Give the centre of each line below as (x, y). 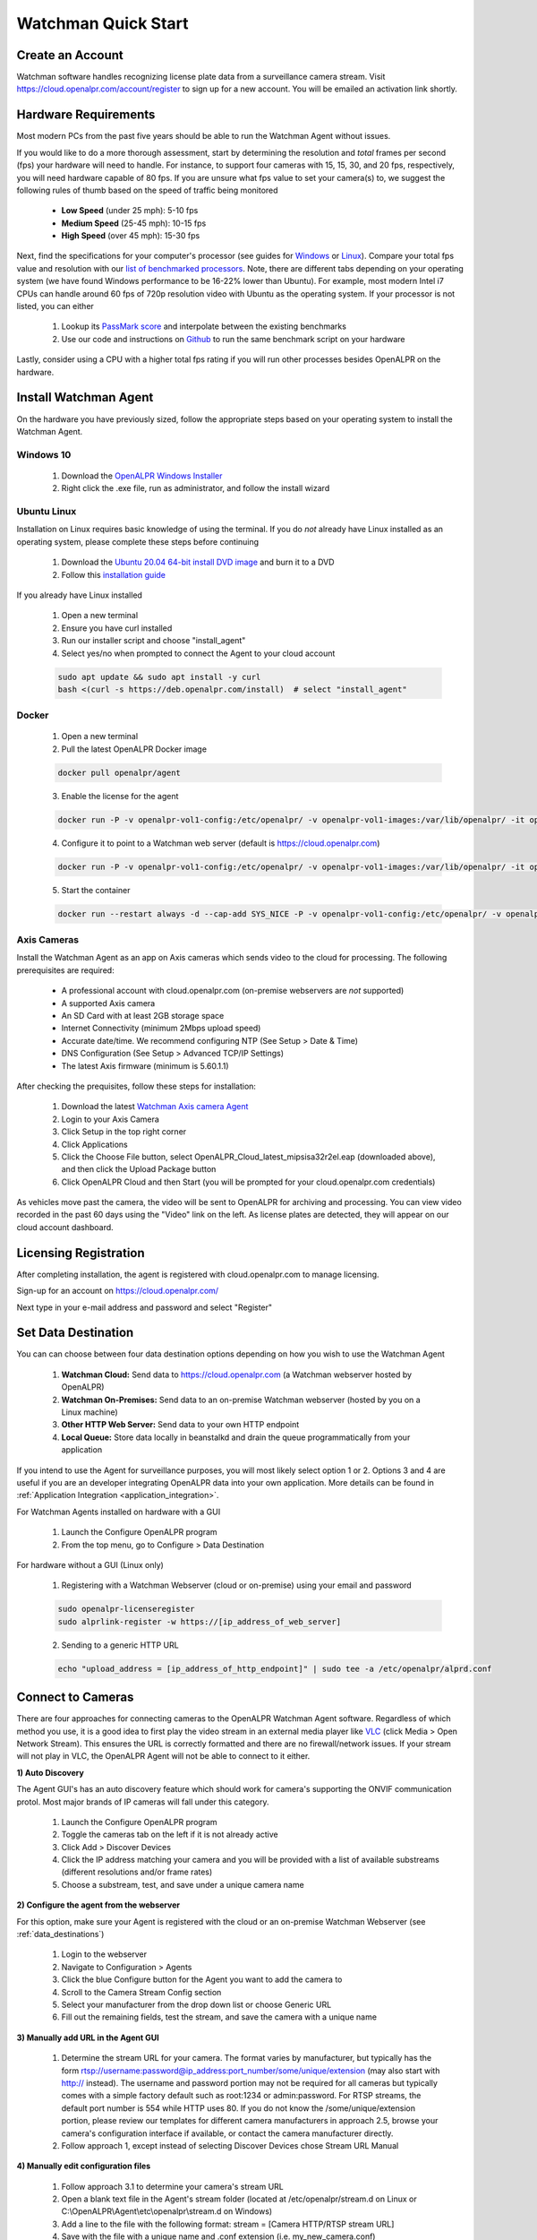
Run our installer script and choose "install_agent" (153, 641)
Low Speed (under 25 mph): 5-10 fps (130, 211)
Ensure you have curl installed (117, 628)
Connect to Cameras (75, 1697)
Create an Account (70, 55)
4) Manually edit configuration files (84, 2166)
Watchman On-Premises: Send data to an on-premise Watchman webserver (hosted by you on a (241, 1400)
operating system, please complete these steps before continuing (138, 541)
